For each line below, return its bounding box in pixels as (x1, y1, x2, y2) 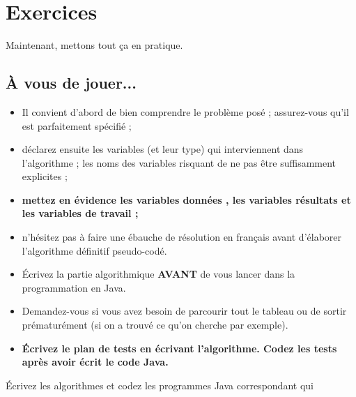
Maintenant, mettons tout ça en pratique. (6, 38, 183, 52)
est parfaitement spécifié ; (22, 118, 132, 133)
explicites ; (22, 169, 68, 183)
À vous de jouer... (6, 72, 137, 93)
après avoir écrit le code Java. (22, 354, 169, 369)
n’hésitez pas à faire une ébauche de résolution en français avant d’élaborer (22, 230, 342, 244)
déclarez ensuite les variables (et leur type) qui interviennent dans (22, 142, 304, 156)
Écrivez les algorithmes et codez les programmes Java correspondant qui (6, 377, 314, 392)
